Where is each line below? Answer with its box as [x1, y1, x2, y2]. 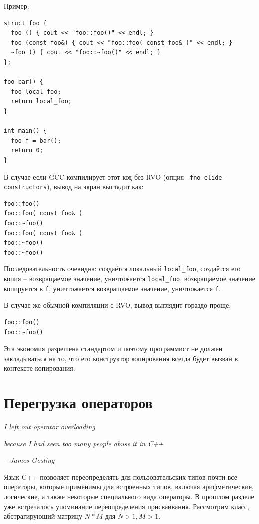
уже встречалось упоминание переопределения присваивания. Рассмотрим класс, [4, 501, 249, 511]
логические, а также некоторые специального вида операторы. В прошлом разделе [4, 491, 254, 501]
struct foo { [4, 19, 47, 27]
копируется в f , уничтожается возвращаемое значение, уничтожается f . [4, 283, 221, 293]
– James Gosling [4, 455, 55, 465]
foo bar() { [4, 78, 43, 86]
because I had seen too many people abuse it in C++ [4, 438, 164, 448]
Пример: [4, 1, 29, 11]
